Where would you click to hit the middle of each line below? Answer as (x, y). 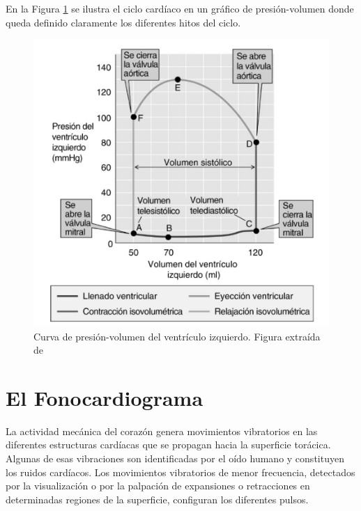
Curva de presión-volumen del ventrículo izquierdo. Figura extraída (177, 336)
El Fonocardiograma (105, 397)
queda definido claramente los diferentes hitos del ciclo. (123, 22)
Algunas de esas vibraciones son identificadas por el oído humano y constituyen (175, 458)
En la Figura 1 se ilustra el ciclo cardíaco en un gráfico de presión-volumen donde (180, 8)
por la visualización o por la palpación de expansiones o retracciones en (158, 486)
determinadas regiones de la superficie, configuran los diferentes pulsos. (157, 499)
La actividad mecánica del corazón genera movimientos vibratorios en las (162, 431)
